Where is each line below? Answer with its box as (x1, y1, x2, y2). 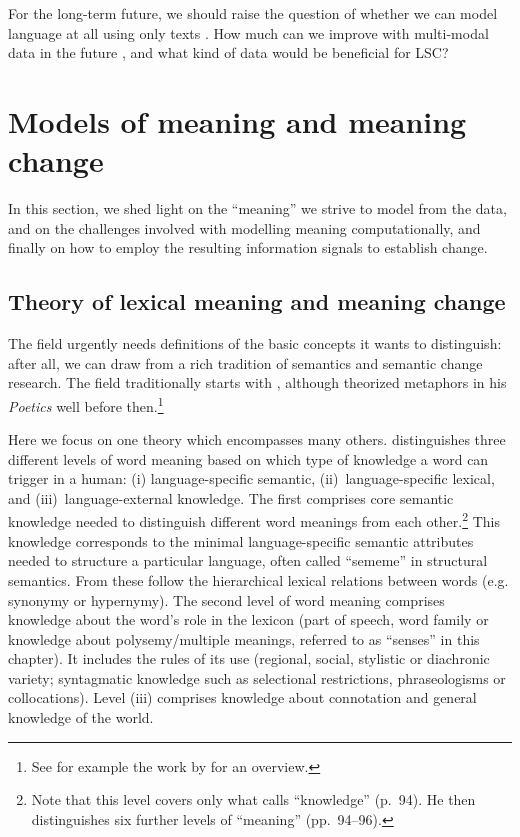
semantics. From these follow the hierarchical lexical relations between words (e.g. (8, 569, 509, 590)
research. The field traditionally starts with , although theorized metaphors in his (8, 372, 507, 393)
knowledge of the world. (8, 707, 154, 728)
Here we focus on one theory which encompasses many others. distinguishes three (8, 429, 506, 450)
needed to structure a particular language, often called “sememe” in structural (8, 550, 488, 571)
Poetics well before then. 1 (8, 392, 164, 416)
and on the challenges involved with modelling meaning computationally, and (8, 217, 481, 238)
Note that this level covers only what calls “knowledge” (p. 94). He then (31, 789, 476, 810)
